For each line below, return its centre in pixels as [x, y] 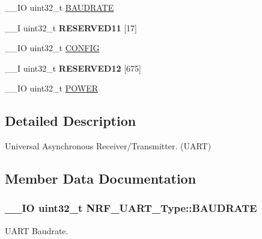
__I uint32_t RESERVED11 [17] [71, 27]
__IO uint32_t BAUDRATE [59, 7]
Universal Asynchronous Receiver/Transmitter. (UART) [108, 146]
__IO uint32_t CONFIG [52, 48]
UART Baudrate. [37, 230]
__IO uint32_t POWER [51, 88]
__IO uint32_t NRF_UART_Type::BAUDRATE [131, 208]
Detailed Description [71, 121]
